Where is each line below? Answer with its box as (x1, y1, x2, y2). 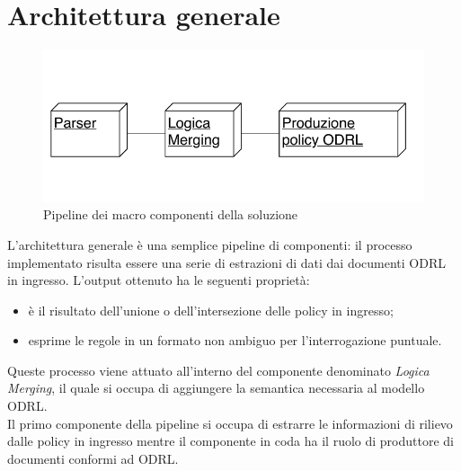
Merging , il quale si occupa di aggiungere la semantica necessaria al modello (7, 378, 425, 397)
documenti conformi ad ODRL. (7, 449, 179, 467)
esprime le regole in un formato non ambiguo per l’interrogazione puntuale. (28, 331, 442, 350)
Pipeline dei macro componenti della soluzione (43, 205, 298, 224)
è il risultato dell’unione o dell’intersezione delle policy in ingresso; (28, 300, 394, 319)
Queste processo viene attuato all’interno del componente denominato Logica (7, 360, 430, 379)
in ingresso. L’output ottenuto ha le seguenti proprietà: (7, 271, 310, 289)
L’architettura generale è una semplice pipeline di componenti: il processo (7, 235, 412, 253)
